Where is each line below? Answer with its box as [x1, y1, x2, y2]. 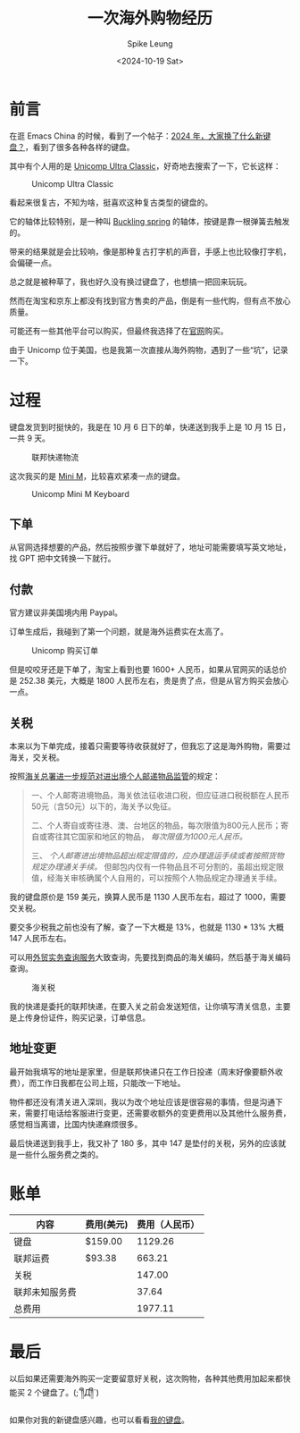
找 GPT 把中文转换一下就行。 [9, 553, 116, 564]
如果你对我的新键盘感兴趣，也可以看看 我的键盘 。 [9, 1414, 189, 1425]
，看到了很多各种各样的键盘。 [25, 141, 135, 152]
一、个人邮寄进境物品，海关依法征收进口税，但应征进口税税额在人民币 [30, 790, 290, 801]
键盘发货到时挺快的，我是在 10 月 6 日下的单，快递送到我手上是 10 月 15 [9, 421, 273, 432]
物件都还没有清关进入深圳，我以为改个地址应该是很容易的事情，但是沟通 [9, 1096, 275, 1107]
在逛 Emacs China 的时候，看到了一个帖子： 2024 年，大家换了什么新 [9, 131, 263, 141]
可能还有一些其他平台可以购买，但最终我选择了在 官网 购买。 [9, 325, 229, 336]
